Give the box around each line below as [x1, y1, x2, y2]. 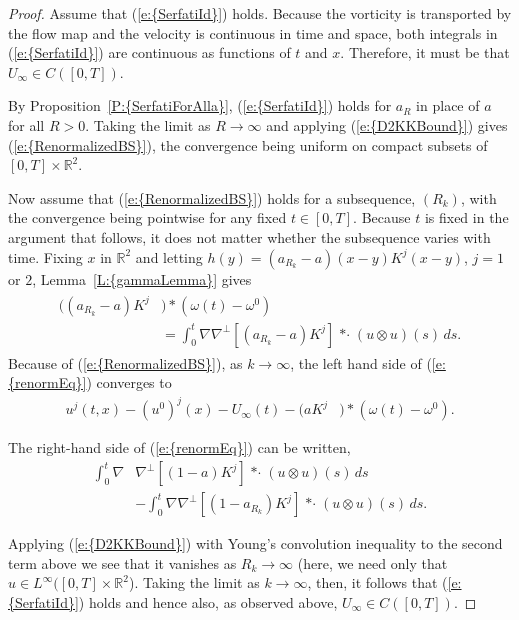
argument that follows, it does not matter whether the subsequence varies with [8, 226, 491, 247]
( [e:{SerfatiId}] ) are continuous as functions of [8, 42, 291, 63]
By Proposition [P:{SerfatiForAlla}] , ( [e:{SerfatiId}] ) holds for [8, 95, 392, 116]
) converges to [86, 372, 172, 393]
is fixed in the [424, 207, 509, 228]
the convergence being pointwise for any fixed [8, 207, 287, 228]
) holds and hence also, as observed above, [78, 591, 338, 612]
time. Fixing [8, 246, 83, 267]
